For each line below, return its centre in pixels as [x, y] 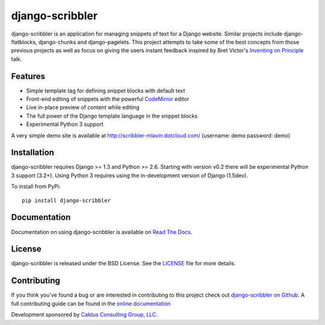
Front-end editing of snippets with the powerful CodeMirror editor [108, 99]
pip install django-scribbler [67, 200]
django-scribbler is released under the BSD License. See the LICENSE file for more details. [123, 263]
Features [28, 76]
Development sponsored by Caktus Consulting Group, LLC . [84, 315]
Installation [32, 153]
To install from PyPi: [36, 186]
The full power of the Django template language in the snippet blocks [112, 116]
